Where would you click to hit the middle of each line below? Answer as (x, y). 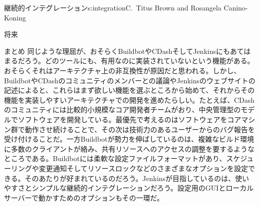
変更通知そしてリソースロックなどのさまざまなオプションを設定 (143, 168)
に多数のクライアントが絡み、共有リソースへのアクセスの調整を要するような (129, 148)
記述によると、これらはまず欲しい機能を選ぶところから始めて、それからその (129, 90)
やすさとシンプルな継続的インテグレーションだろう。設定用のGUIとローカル (129, 188)
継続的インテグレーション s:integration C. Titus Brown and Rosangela (113, 7)
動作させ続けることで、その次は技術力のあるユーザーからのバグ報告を (140, 129)
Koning (15, 17)
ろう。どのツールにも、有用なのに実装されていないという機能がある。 (139, 61)
